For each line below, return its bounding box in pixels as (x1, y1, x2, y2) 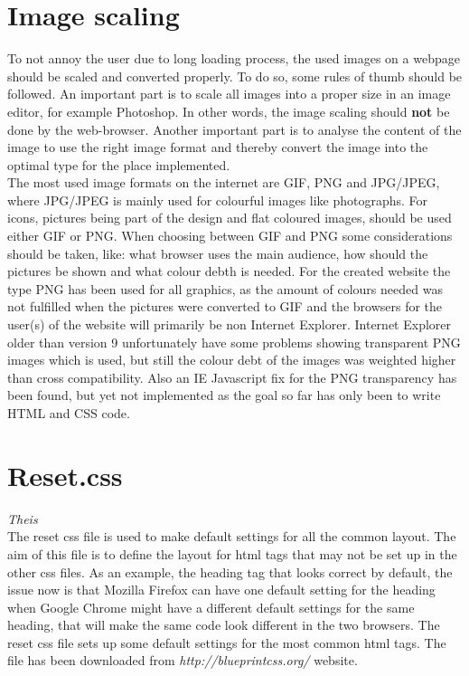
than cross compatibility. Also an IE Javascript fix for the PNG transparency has (7, 367, 457, 386)
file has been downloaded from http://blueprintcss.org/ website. (7, 651, 358, 670)
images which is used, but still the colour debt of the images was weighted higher (7, 350, 456, 369)
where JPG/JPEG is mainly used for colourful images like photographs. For (7, 190, 428, 209)
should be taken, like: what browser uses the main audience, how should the (7, 243, 428, 262)
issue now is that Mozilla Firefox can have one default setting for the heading (7, 580, 436, 599)
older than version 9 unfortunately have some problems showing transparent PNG (7, 332, 461, 351)
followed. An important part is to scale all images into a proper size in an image (7, 84, 451, 103)
